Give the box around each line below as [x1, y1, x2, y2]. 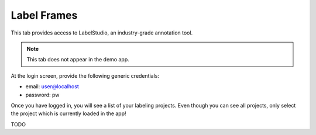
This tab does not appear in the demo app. [26, 56, 129, 63]
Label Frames [11, 9, 78, 22]
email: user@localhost [25, 83, 79, 90]
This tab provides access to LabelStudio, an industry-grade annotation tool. [11, 29, 193, 36]
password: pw [25, 91, 60, 98]
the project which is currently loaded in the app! [11, 110, 126, 117]
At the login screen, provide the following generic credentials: [11, 72, 159, 79]
